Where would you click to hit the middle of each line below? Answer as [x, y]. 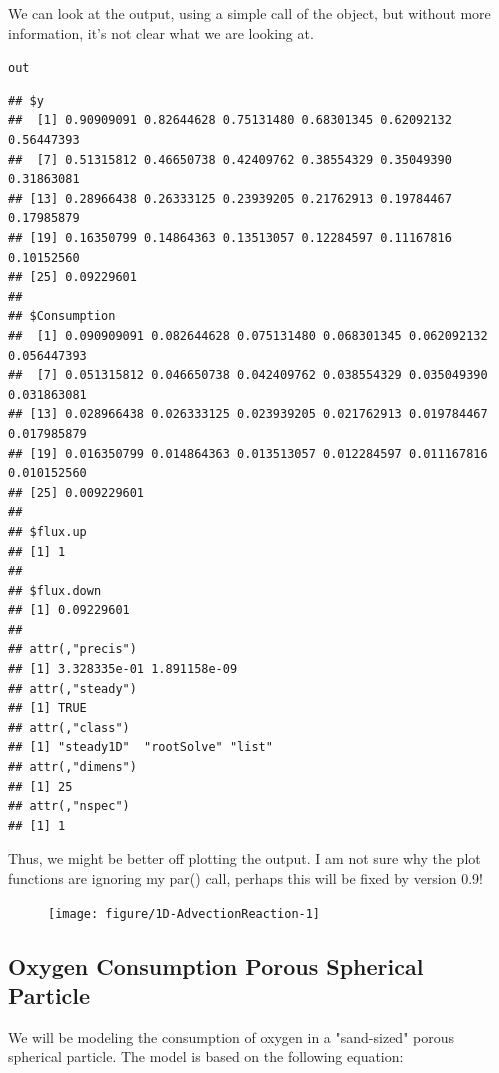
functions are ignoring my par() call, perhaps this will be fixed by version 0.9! [245, 878]
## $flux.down [55, 590]
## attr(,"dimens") [72, 767]
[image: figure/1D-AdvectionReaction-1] [184, 913]
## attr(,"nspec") [69, 806]
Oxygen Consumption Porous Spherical [216, 965]
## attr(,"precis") [72, 649]
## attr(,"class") [69, 727]
